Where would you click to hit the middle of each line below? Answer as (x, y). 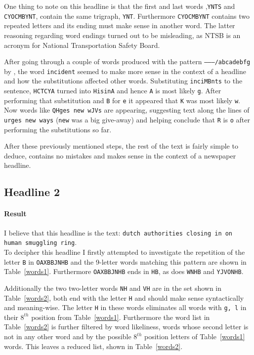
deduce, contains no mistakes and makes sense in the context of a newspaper (120, 155)
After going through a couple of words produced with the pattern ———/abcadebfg (127, 61)
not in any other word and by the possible (68, 336)
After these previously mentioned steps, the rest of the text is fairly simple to (121, 146)
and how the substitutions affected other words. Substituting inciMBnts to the (123, 81)
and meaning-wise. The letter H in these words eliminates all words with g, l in (125, 307)
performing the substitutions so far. (58, 129)
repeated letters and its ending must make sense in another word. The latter (120, 25)
